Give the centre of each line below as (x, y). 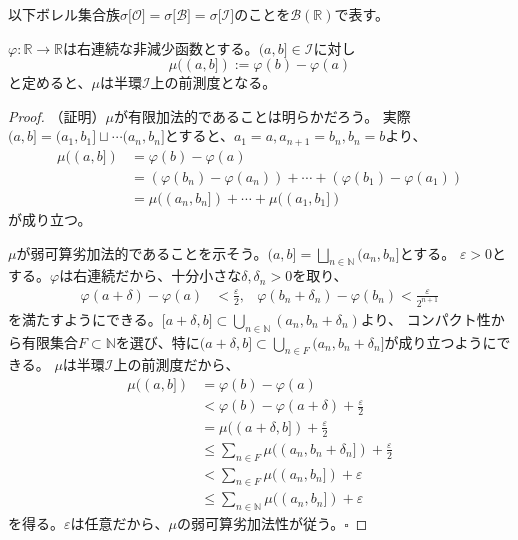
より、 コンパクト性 (425, 318)
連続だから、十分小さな (164, 275)
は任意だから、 (119, 523)
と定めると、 (50, 82)
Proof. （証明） (57, 115)
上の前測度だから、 (176, 364)
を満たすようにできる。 (85, 318)
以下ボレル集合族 (64, 14)
